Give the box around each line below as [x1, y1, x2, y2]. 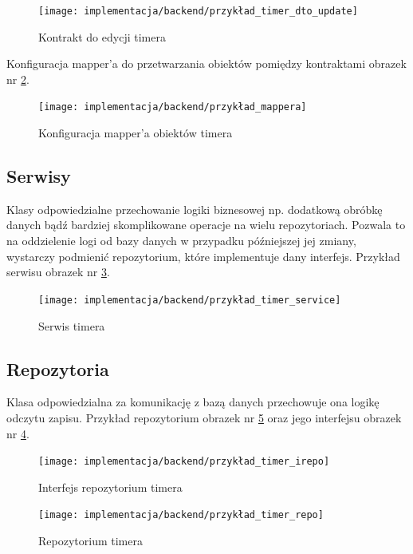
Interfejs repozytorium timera [38, 478, 183, 495]
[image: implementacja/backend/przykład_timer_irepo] [38, 456, 330, 468]
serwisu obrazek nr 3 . [6, 263, 110, 280]
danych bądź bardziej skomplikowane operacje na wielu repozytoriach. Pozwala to [6, 216, 406, 233]
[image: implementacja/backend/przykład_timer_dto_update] [38, 6, 358, 17]
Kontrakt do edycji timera [38, 28, 166, 45]
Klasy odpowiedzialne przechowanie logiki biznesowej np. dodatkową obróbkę [6, 200, 383, 217]
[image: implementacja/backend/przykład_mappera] [38, 101, 307, 113]
